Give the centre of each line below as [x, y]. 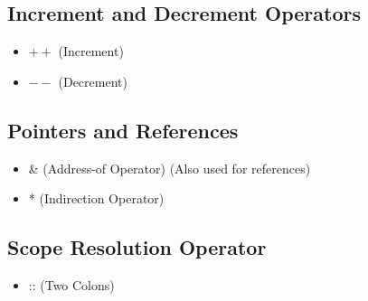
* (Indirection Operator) [96, 198]
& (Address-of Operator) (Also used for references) [170, 168]
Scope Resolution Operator [137, 247]
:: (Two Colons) [71, 284]
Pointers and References [123, 130]
